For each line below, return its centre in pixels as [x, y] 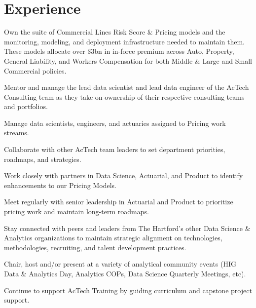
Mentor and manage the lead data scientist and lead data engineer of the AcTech [127, 87]
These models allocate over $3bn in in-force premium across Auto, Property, [119, 51]
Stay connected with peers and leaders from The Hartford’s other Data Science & [127, 228]
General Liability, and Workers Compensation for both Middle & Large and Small [128, 60]
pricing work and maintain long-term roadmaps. [76, 212]
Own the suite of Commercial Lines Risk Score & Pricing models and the [115, 32]
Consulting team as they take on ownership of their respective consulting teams [124, 96]
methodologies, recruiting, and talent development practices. [95, 247]
